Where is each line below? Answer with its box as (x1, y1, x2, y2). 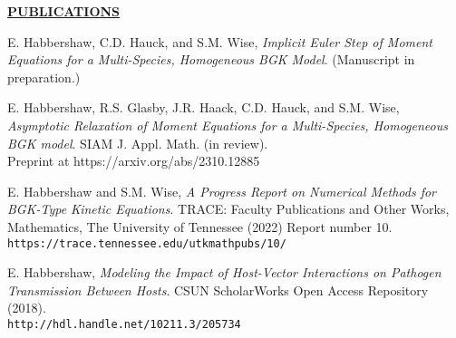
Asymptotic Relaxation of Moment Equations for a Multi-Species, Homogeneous (7, 115, 448, 134)
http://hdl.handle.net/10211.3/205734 (7, 317, 241, 331)
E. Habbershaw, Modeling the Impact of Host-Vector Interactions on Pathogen (7, 263, 441, 282)
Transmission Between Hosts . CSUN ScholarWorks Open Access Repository (7, 280, 429, 299)
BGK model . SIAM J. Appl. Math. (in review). (7, 133, 268, 152)
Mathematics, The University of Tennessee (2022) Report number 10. (7, 217, 393, 236)
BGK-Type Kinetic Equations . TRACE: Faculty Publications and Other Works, (7, 199, 450, 218)
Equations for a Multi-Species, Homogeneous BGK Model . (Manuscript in (7, 50, 415, 69)
